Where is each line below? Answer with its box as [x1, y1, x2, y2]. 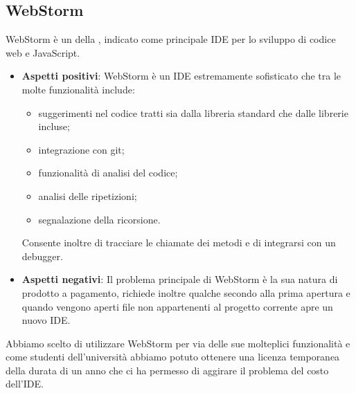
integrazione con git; [38, 142, 125, 156]
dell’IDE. [6, 376, 44, 391]
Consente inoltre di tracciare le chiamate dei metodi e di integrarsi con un [21, 235, 336, 250]
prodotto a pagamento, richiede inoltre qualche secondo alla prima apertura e [21, 285, 350, 300]
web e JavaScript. [6, 45, 80, 60]
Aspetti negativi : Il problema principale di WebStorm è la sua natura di [21, 272, 338, 286]
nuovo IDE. [21, 313, 71, 327]
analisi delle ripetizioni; [38, 188, 137, 203]
